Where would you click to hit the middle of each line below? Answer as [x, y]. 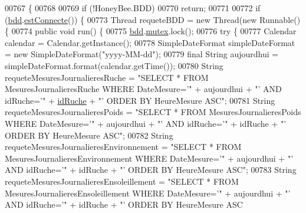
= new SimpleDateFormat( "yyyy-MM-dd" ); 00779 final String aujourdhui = [142, 54]
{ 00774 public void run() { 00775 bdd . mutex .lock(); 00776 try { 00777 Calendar [151, 31]
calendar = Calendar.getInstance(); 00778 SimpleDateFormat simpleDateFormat [150, 42]
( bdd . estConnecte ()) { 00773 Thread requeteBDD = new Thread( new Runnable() [153, 19]
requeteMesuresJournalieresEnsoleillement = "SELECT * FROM [122, 181]
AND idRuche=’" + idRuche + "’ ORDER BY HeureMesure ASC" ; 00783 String [151, 170]
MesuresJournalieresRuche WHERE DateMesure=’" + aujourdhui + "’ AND [143, 89]
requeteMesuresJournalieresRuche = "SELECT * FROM [107, 77]
